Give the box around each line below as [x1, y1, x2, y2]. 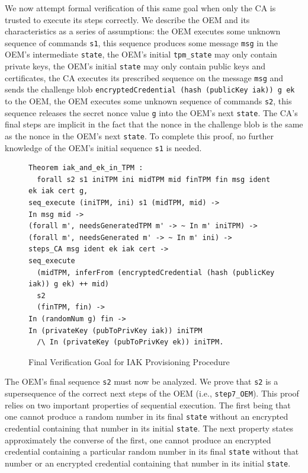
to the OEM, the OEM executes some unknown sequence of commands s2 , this [5, 95, 292, 107]
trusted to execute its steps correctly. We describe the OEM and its [5, 13, 250, 25]
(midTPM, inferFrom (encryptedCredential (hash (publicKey [37, 268, 275, 277]
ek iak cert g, [28, 187, 88, 196]
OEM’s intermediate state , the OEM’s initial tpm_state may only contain [5, 48, 277, 60]
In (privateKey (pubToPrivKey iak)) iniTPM [28, 326, 203, 335]
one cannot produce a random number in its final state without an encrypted [5, 410, 288, 423]
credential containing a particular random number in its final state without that [5, 445, 299, 458]
